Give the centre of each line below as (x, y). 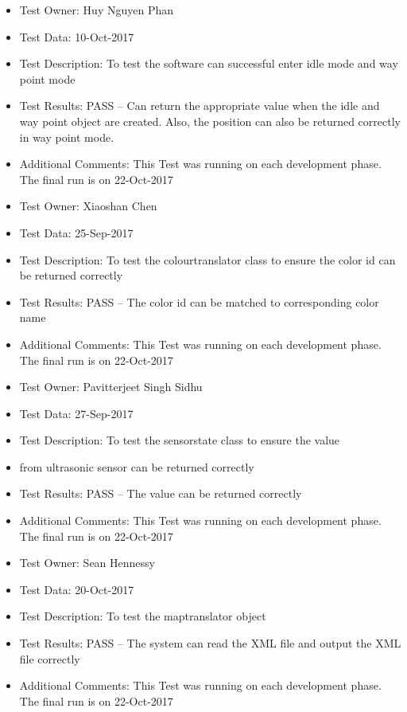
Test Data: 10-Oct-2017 (77, 36)
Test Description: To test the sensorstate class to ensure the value (180, 440)
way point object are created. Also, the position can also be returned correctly (210, 121)
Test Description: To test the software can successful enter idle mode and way (209, 63)
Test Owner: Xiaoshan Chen (88, 206)
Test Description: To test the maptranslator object (143, 616)
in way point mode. (67, 137)
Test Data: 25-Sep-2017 (76, 232)
